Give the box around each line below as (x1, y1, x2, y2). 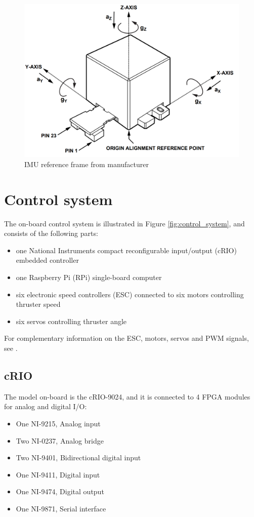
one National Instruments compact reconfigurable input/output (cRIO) (16, 245, 237, 255)
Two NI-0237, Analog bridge (16, 435, 104, 446)
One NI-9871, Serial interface (16, 503, 106, 513)
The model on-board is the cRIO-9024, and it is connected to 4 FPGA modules (4, 391, 250, 402)
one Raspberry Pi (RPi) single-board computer (16, 271, 162, 282)
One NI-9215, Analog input (16, 418, 101, 428)
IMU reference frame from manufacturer (24, 158, 149, 169)
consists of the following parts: (4, 228, 98, 238)
